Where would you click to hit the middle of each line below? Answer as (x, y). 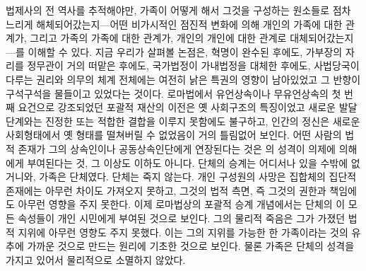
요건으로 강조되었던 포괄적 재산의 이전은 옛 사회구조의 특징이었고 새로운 (177, 107)
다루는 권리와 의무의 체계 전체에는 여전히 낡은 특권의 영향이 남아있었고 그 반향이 (183, 79)
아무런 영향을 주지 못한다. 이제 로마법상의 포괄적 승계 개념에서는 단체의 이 (182, 204)
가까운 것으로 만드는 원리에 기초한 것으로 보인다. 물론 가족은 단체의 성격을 (191, 246)
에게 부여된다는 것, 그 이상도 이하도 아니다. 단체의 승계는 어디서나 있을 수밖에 (177, 162)
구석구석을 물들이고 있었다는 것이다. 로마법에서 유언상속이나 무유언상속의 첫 (173, 93)
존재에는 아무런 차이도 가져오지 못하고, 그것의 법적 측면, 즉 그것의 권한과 (166, 190)
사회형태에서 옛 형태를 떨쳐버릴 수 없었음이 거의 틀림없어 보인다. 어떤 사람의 (174, 135)
